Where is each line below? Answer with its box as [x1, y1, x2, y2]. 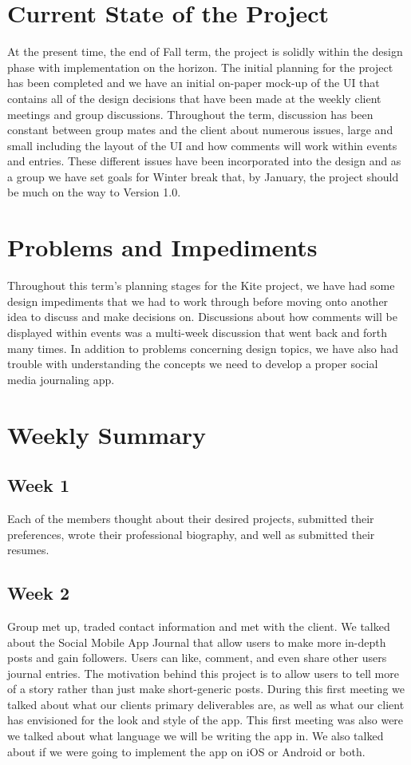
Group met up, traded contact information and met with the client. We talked [7, 617, 390, 634]
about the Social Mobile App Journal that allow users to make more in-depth [7, 633, 386, 650]
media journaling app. [7, 371, 115, 387]
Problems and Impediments [7, 231, 318, 264]
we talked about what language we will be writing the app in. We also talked [7, 727, 384, 744]
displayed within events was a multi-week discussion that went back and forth [7, 323, 388, 340]
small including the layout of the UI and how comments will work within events [7, 137, 397, 153]
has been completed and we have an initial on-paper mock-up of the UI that [7, 74, 380, 91]
